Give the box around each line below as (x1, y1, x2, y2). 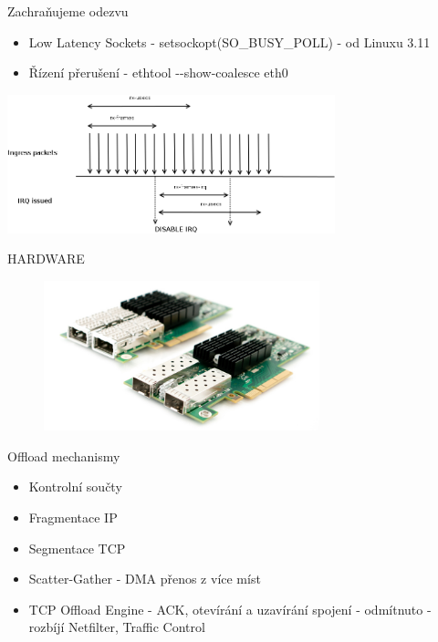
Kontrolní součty (28, 477, 122, 496)
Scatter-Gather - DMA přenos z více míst (28, 569, 261, 588)
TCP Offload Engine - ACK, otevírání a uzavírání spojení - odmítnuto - (28, 599, 432, 618)
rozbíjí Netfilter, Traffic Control (28, 617, 205, 637)
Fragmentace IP (28, 507, 118, 526)
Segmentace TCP (28, 538, 126, 557)
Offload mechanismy (7, 446, 120, 465)
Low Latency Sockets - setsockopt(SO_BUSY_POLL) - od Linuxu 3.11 (28, 32, 431, 51)
